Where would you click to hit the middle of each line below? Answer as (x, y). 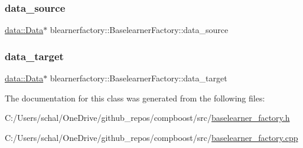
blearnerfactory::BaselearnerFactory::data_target (139, 78)
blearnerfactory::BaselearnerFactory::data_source (139, 30)
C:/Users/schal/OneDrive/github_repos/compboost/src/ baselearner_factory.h (147, 118)
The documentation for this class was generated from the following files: (135, 98)
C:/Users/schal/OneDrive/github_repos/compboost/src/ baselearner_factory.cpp (151, 137)
